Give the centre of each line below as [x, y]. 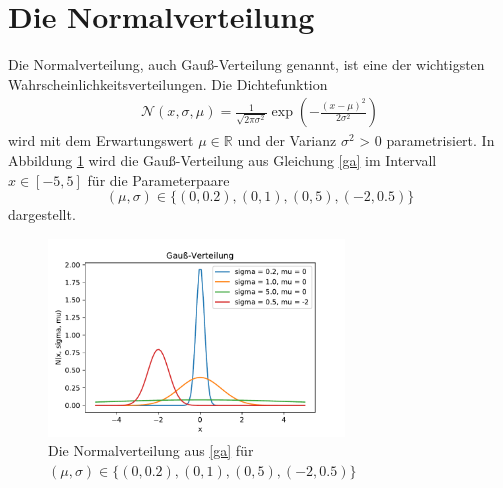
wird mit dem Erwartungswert [101, 140]
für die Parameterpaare [158, 179]
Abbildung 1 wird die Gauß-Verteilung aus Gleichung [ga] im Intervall [222, 159]
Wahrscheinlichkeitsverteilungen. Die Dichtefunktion [168, 83]
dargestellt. [42, 214]
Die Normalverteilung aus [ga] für [151, 450]
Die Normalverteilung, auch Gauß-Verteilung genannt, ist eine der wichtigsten [246, 64]
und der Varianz [287, 140]
